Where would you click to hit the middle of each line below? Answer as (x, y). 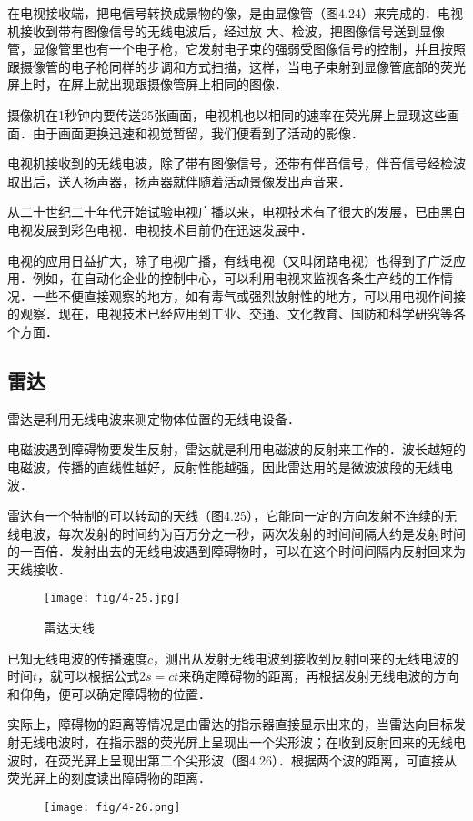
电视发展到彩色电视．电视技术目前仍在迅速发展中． (160, 229)
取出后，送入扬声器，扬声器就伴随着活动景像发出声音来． (179, 181)
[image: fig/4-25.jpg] (112, 598)
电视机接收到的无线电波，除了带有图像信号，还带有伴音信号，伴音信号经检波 (236, 163)
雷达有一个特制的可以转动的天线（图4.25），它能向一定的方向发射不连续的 (226, 516)
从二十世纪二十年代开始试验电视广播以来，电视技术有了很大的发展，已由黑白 (236, 212)
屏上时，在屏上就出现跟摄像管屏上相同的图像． (147, 84)
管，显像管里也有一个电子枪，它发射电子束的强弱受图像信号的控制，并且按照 (236, 49)
